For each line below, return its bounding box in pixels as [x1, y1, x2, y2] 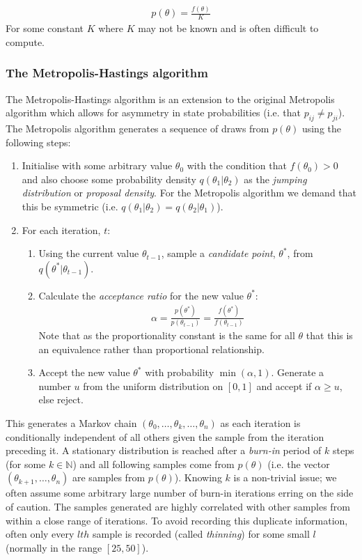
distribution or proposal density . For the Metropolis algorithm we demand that [22, 185, 356, 200]
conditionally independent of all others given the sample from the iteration [6, 429, 324, 444]
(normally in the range [6, 540, 102, 554]
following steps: [6, 134, 71, 149]
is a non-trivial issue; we [233, 470, 337, 485]
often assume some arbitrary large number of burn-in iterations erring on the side [6, 485, 354, 500]
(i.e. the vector [267, 456, 330, 471]
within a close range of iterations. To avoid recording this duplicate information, [6, 513, 348, 527]
